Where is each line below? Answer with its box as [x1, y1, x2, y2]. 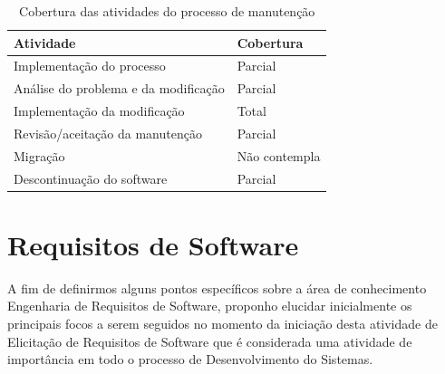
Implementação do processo [14, 56, 166, 75]
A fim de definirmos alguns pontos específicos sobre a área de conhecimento [7, 278, 427, 297]
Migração [14, 146, 65, 165]
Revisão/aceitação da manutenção [14, 123, 202, 142]
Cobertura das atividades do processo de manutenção [19, 2, 315, 20]
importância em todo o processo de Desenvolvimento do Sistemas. [7, 350, 373, 369]
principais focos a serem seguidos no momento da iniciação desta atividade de [7, 314, 438, 333]
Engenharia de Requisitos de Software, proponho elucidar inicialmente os [7, 296, 412, 315]
